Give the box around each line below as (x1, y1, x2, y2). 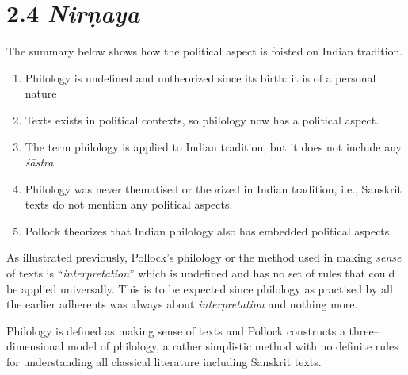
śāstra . (25, 154, 57, 170)
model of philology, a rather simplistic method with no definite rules (67, 338, 398, 354)
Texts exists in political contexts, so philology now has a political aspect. (25, 111, 379, 128)
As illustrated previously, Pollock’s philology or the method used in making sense (6, 249, 402, 266)
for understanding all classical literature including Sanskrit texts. (6, 354, 322, 370)
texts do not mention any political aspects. (25, 196, 233, 212)
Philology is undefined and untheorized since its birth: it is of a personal (25, 69, 376, 86)
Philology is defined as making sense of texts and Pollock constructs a (6, 322, 345, 339)
